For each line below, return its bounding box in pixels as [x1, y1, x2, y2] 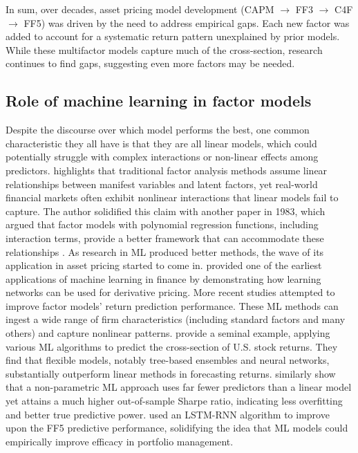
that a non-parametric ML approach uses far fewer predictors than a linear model [6, 380, 352, 394]
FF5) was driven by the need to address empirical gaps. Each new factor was [23, 15, 350, 30]
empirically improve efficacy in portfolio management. [6, 434, 234, 448]
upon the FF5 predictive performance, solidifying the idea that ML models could [6, 420, 348, 435]
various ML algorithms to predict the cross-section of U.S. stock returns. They [6, 339, 338, 353]
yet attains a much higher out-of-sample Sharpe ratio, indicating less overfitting [6, 394, 343, 408]
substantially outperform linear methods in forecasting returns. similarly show [6, 366, 336, 380]
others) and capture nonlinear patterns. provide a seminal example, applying [6, 326, 330, 340]
